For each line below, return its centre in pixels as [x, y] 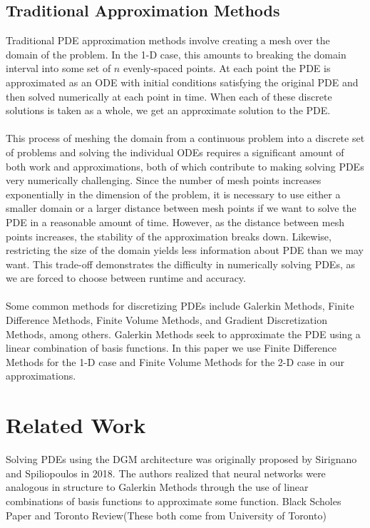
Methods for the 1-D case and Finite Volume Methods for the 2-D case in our [175, 361]
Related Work [76, 425]
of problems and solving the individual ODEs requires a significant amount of [175, 152]
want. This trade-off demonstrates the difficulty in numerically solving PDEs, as [180, 264]
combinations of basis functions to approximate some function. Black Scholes [174, 501]
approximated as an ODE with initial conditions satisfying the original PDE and [182, 82]
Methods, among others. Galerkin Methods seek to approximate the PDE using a [183, 334]
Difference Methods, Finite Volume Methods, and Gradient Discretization [166, 320]
